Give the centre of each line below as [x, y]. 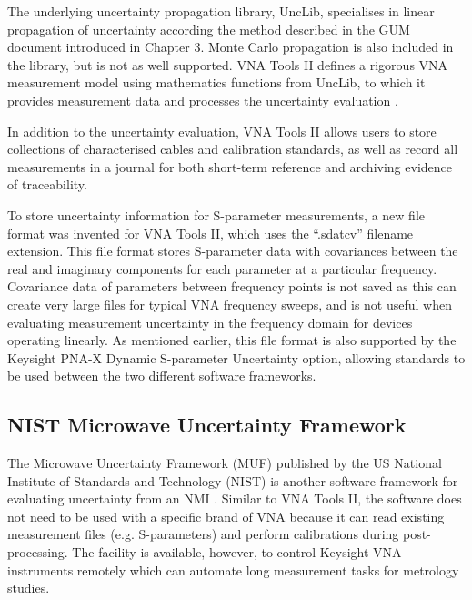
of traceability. [47, 184]
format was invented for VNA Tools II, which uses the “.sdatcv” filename [211, 233]
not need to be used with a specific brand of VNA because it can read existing [226, 516]
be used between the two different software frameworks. [162, 376]
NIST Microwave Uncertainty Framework [207, 425]
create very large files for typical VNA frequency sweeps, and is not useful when [230, 304]
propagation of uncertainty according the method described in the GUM [209, 29]
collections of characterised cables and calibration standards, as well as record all [233, 149]
